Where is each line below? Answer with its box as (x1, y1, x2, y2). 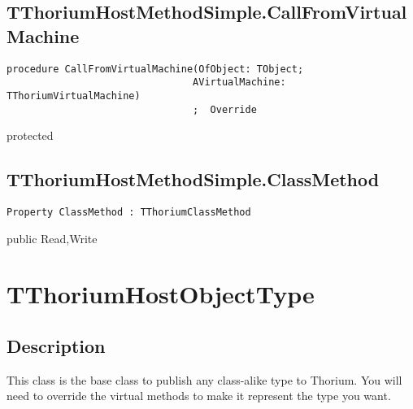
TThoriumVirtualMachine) (7, 89, 141, 102)
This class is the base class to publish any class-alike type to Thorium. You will (7, 371, 402, 388)
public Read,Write (7, 229, 98, 246)
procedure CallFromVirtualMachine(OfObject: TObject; (7, 63, 304, 75)
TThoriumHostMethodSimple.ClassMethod (7, 167, 380, 192)
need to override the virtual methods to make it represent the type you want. (7, 387, 391, 404)
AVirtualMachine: (193, 76, 286, 89)
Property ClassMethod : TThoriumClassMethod (7, 207, 251, 219)
